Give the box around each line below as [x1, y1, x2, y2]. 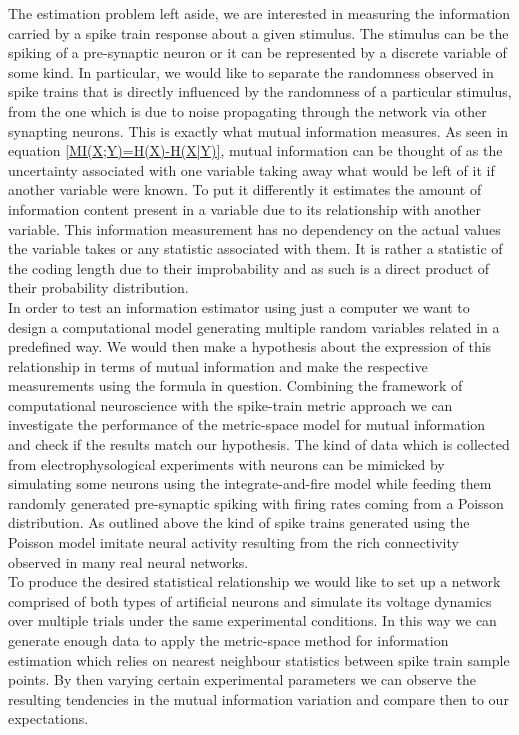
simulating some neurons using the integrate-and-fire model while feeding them [8, 473, 492, 494]
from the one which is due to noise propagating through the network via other [8, 100, 487, 121]
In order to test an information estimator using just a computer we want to [8, 296, 470, 317]
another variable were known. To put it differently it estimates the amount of [8, 179, 482, 200]
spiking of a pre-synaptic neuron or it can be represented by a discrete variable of [8, 42, 507, 63]
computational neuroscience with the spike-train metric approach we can [8, 394, 453, 415]
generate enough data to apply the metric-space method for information [8, 630, 449, 650]
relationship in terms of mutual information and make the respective [8, 355, 428, 376]
